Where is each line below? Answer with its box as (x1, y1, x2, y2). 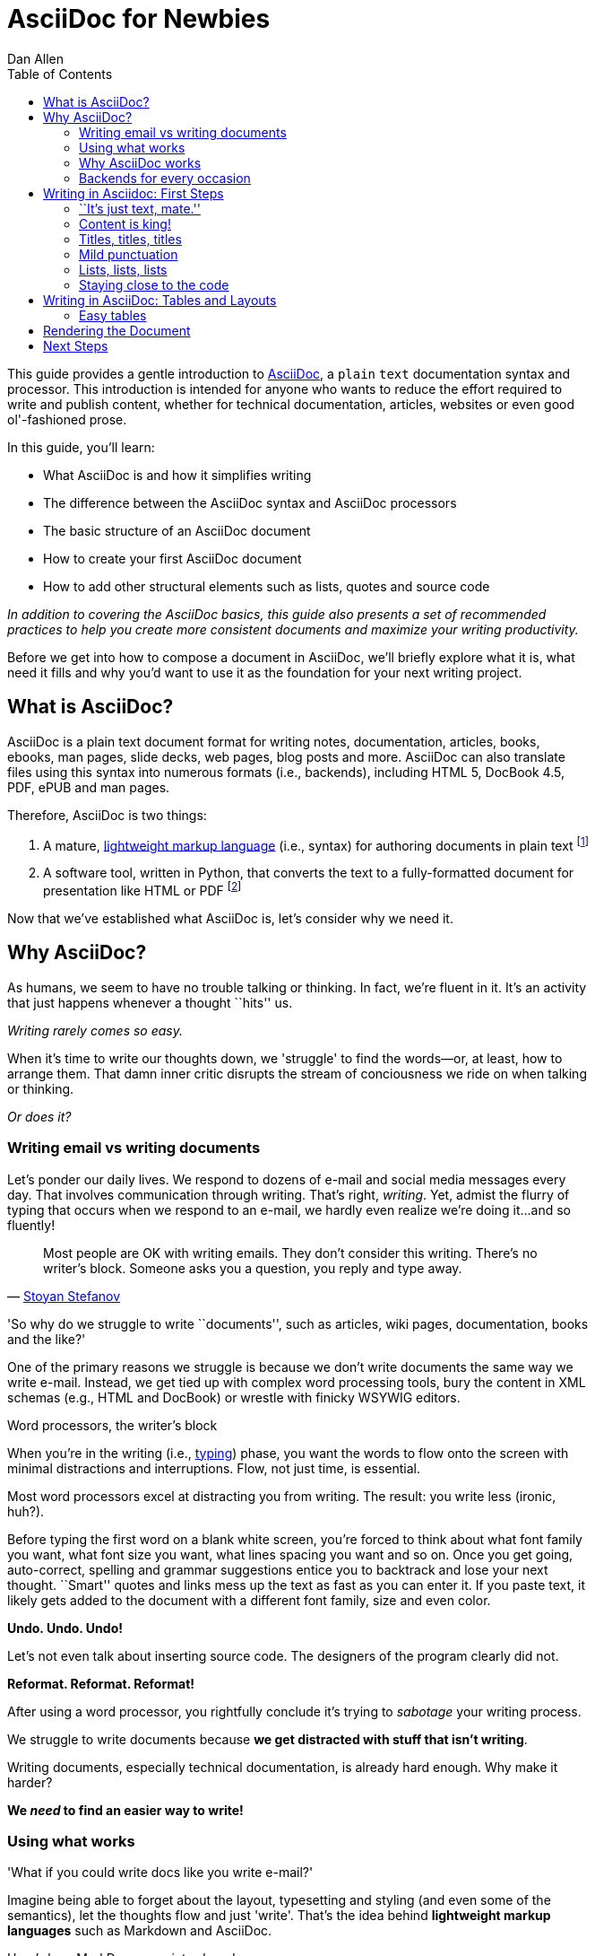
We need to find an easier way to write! (7, 1802, 244, 1818)
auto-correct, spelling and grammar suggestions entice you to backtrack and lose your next (7, 1561, 548, 1577)
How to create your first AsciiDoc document (43, 550, 302, 566)
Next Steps (43, 337, 108, 354)
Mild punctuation (79, 246, 178, 262)
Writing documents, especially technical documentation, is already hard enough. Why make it (7, 1759, 558, 1775)
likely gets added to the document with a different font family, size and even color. (7, 1592, 491, 1608)
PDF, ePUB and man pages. (7, 779, 170, 795)
